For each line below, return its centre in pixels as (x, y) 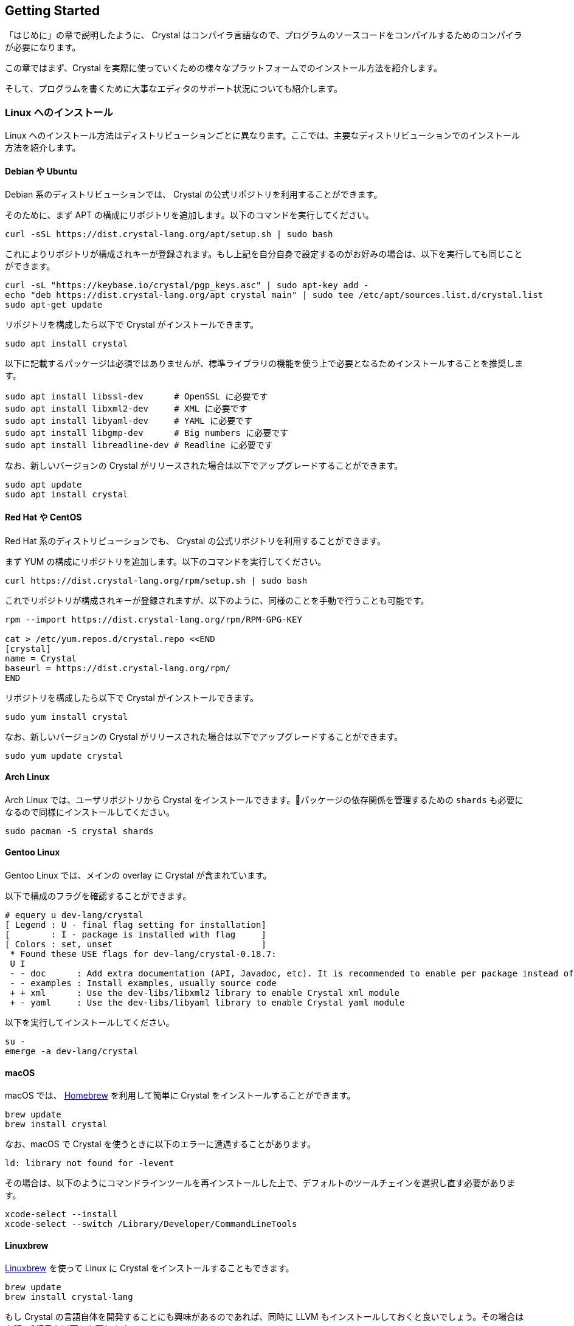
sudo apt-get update (54, 305)
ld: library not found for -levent (90, 1163)
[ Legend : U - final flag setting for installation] (136, 925)
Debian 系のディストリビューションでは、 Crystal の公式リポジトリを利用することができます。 (194, 195)
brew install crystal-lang (69, 1297)
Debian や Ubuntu (41, 171)
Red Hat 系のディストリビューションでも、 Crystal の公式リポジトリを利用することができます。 (195, 540)
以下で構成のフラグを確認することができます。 (98, 896)
